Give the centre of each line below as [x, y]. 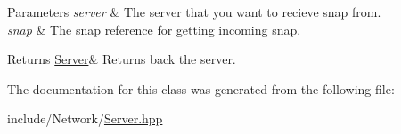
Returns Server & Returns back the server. [122, 59]
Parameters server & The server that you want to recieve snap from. [194, 12]
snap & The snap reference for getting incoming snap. [154, 29]
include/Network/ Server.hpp [85, 118]
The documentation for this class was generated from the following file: [201, 88]
